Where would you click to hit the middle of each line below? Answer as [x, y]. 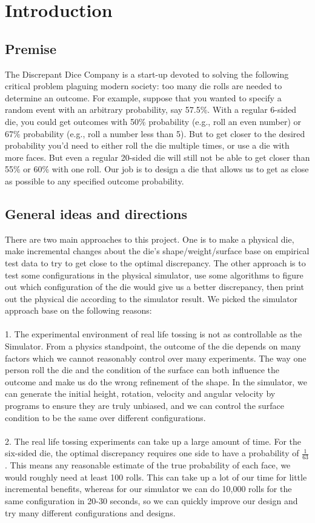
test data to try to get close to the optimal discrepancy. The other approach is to [155, 262]
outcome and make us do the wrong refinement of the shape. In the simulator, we [156, 381]
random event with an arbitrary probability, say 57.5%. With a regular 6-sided [151, 110]
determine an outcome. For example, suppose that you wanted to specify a [143, 97]
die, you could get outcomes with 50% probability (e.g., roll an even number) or [153, 121]
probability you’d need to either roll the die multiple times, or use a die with [147, 145]
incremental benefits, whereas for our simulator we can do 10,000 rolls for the [148, 489]
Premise [31, 48]
